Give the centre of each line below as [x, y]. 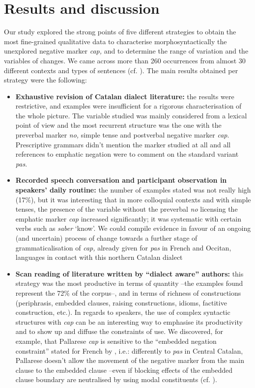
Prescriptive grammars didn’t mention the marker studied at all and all [123, 144]
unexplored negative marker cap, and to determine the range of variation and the [126, 51]
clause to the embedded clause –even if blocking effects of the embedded [124, 370]
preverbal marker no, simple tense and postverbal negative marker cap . [122, 135]
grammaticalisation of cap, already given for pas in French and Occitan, [123, 247]
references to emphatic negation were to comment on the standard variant [127, 154]
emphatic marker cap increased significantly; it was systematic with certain [128, 218]
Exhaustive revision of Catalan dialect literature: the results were [125, 96]
